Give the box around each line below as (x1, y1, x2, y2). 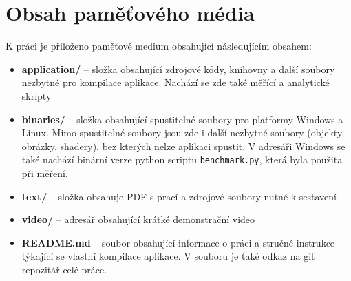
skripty (21, 88, 52, 103)
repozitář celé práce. (21, 262, 107, 276)
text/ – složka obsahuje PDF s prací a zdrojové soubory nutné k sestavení (21, 189, 337, 203)
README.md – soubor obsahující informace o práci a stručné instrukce (21, 235, 335, 249)
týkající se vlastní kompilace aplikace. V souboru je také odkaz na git (21, 249, 315, 263)
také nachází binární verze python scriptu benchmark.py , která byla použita (21, 152, 343, 167)
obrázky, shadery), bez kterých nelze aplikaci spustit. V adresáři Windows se (21, 138, 345, 153)
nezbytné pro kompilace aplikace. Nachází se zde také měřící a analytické (21, 75, 330, 90)
